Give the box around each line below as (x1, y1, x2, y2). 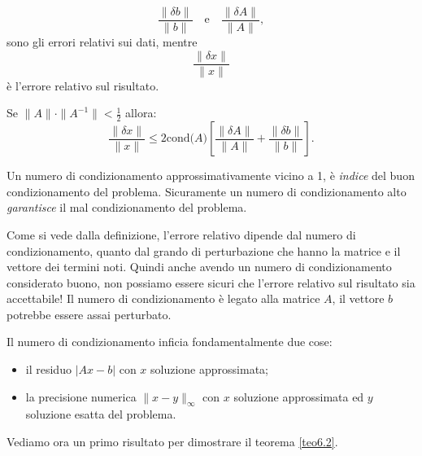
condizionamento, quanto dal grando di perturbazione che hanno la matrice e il (7, 242, 401, 259)
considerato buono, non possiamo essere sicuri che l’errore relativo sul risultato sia (7, 274, 415, 291)
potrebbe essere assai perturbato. (7, 305, 172, 322)
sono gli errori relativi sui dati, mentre (7, 33, 198, 50)
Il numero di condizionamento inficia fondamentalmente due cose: (7, 333, 333, 350)
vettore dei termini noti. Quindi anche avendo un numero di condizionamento (7, 258, 392, 275)
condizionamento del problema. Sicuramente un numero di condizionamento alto (7, 182, 407, 199)
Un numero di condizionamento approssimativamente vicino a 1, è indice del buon (7, 167, 415, 184)
